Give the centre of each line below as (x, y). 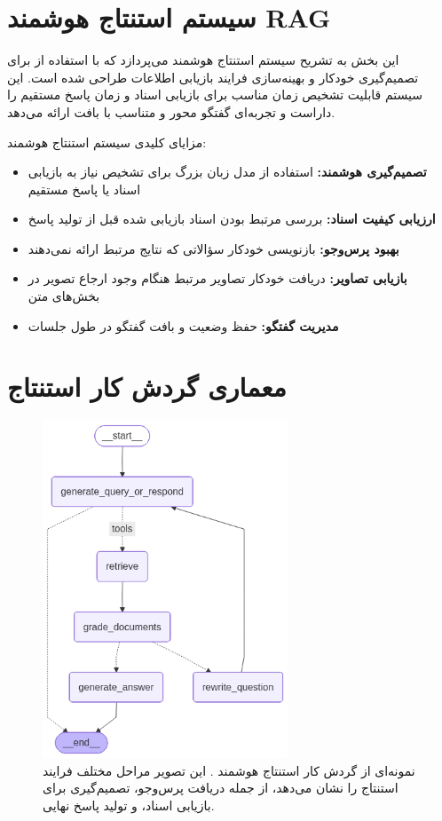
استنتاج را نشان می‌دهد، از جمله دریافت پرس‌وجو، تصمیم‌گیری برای (221, 788)
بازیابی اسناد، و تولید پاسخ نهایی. (129, 805)
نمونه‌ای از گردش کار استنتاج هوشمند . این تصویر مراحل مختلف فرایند (229, 770)
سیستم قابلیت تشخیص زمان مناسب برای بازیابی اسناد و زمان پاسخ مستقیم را (215, 95)
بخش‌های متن (64, 296)
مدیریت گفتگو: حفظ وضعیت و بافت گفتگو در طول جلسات (183, 325)
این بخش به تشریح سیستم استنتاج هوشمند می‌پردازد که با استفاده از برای (203, 60)
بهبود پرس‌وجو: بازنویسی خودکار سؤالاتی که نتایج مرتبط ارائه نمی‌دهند (213, 248)
